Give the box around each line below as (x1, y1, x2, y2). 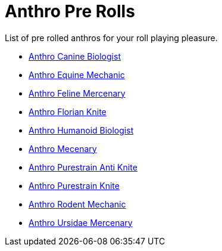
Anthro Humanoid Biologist (29, 125, 134, 135)
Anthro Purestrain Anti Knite (29, 162, 137, 172)
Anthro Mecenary (29, 143, 97, 154)
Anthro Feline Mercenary (29, 88, 126, 98)
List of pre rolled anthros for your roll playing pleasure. (5, 32, 218, 43)
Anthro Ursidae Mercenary (29, 217, 133, 228)
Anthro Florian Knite (29, 106, 107, 117)
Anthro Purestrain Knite (29, 180, 120, 191)
